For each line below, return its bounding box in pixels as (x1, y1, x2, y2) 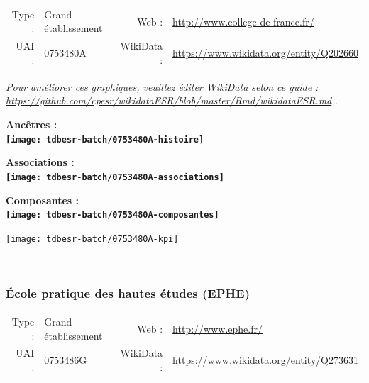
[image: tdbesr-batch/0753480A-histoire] (6, 134, 204, 145)
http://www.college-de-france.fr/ (172, 13, 314, 28)
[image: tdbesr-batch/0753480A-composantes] (6, 210, 219, 221)
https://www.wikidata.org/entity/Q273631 (172, 353, 358, 367)
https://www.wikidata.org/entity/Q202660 (172, 45, 358, 60)
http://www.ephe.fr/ (172, 321, 263, 335)
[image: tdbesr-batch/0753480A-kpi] (6, 233, 179, 244)
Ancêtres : (6, 117, 57, 132)
